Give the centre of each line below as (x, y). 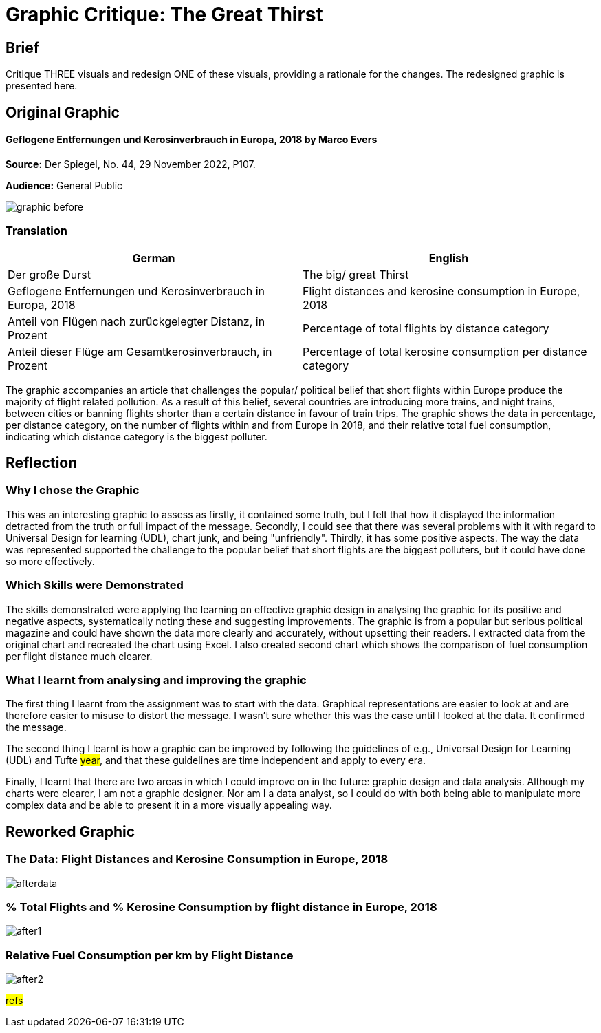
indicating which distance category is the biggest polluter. (136, 436)
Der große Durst (49, 274)
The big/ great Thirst (356, 274)
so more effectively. (50, 561)
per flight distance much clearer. (79, 656)
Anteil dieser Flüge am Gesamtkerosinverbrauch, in (140, 351)
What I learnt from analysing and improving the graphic (156, 680)
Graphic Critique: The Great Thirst (164, 14)
